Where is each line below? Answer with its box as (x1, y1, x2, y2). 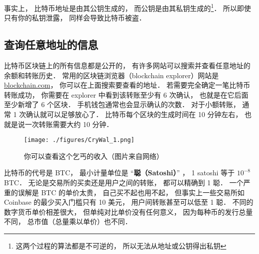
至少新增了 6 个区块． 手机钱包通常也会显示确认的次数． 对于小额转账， (4, 99, 240, 110)
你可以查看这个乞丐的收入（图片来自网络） (24, 150, 163, 161)
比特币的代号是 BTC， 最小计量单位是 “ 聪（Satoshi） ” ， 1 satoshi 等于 (4, 167, 235, 178)
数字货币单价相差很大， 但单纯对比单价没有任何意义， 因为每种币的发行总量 (4, 206, 253, 217)
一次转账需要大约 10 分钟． (24, 119, 114, 129)
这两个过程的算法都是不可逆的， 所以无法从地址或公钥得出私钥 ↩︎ (15, 241, 227, 251)
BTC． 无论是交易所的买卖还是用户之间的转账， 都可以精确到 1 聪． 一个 (4, 177, 244, 188)
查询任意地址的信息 (4, 37, 98, 52)
